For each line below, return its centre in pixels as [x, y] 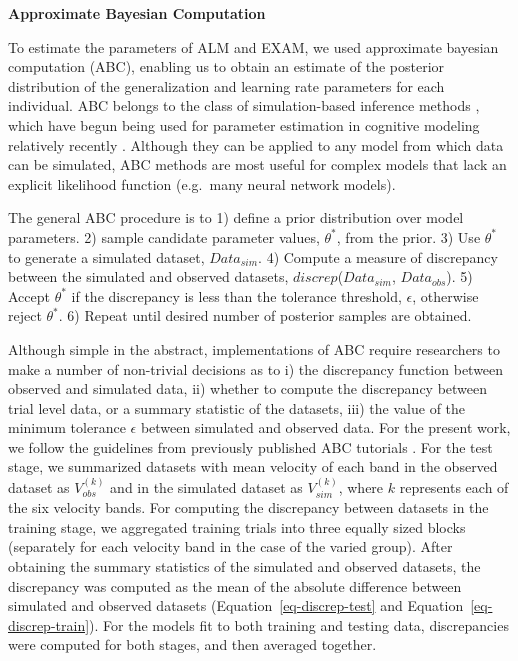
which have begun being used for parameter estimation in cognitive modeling [244, 124]
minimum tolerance [67, 427]
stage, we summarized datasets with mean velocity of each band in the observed [253, 466]
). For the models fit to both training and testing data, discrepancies [299, 624]
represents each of [454, 486]
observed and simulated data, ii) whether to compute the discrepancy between [248, 388]
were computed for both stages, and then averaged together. [192, 644]
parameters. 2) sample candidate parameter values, [164, 236]
